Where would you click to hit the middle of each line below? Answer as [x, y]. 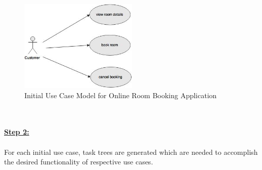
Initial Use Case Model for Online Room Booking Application [121, 95]
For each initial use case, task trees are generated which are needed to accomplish [131, 152]
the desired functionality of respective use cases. [79, 162]
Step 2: [17, 132]
